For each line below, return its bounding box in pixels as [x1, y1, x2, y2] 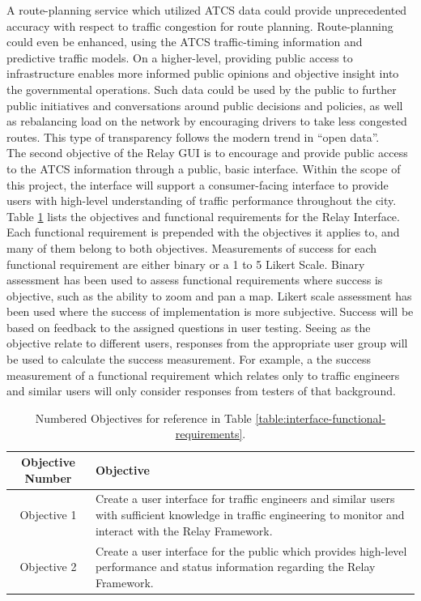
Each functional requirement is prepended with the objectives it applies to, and [6, 224, 400, 241]
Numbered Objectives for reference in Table [35, 409, 252, 426]
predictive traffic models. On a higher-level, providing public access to [6, 49, 353, 66]
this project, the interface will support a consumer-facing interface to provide [6, 176, 389, 193]
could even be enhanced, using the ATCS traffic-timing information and [6, 33, 363, 50]
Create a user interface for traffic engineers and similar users [95, 490, 395, 507]
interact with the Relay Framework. [95, 522, 273, 539]
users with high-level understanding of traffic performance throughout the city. [6, 192, 397, 209]
